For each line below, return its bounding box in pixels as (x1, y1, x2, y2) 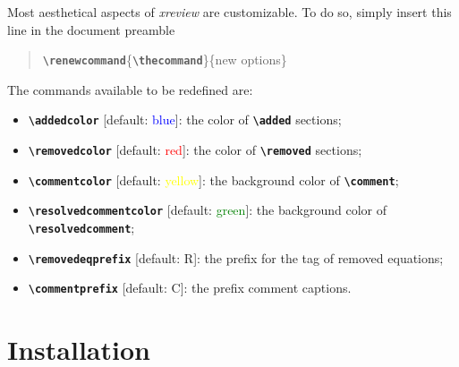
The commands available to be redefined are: (7, 80, 253, 98)
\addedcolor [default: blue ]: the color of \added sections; (28, 110, 342, 129)
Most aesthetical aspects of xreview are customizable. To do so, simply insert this (7, 3, 452, 21)
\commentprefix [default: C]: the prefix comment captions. (28, 278, 352, 297)
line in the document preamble (7, 20, 175, 38)
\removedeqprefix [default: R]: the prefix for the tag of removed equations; (28, 248, 444, 267)
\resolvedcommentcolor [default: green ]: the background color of (28, 201, 387, 219)
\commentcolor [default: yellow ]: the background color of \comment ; (28, 170, 399, 189)
